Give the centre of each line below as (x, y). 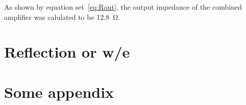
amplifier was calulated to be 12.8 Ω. (62, 17)
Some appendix (59, 91)
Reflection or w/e (67, 52)
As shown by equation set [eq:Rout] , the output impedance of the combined (123, 7)
